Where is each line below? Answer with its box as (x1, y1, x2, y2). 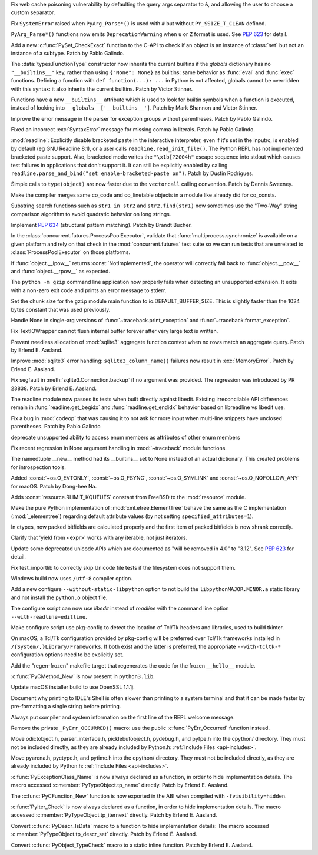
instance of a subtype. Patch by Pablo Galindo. (11, 49, 125, 57)
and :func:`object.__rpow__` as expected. (11, 268, 110, 275)
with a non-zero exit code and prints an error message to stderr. (11, 286, 167, 294)
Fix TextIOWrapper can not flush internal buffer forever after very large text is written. (11, 328, 218, 335)
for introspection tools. (11, 463, 66, 471)
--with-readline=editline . (11, 613, 88, 620)
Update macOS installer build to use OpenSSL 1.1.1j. (11, 684, 135, 691)
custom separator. (11, 9, 55, 16)
